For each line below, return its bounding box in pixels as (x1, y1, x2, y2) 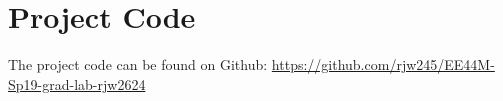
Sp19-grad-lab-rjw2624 (8, 73, 146, 94)
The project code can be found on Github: (8, 54, 268, 75)
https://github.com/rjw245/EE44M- (271, 54, 495, 75)
